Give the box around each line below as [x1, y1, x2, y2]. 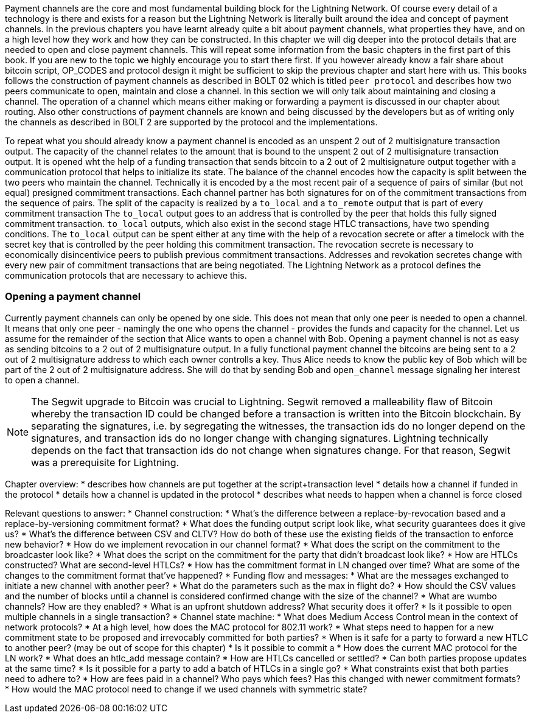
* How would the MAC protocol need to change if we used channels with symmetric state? [5, 683, 368, 694]
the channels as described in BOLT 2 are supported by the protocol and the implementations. [5, 117, 378, 127]
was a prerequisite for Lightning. [31, 456, 179, 469]
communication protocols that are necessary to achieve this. [5, 270, 247, 281]
